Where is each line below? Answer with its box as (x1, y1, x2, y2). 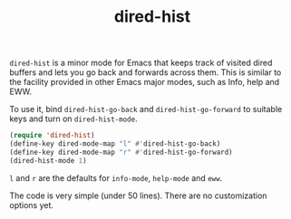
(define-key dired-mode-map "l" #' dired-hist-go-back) (9, 139, 221, 148)
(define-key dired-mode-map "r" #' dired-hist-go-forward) (9, 148, 233, 157)
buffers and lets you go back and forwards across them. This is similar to (9, 67, 282, 78)
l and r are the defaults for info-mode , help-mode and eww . (9, 172, 223, 183)
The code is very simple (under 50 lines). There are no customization (9, 190, 267, 201)
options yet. (9, 199, 54, 210)
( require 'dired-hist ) (9, 131, 95, 140)
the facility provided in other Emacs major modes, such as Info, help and (9, 77, 280, 88)
